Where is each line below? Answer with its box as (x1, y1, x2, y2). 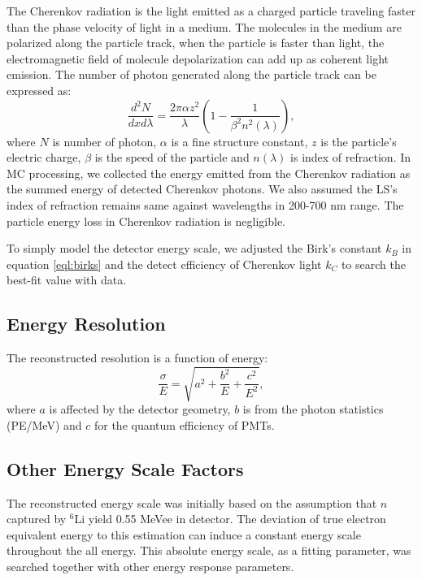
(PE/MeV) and (7, 416, 82, 433)
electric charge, (7, 149, 81, 166)
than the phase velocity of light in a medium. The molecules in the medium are (7, 18, 402, 35)
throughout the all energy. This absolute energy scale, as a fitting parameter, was (7, 542, 411, 559)
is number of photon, (52, 132, 157, 149)
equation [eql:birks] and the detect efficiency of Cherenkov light (7, 255, 322, 272)
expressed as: (7, 81, 72, 98)
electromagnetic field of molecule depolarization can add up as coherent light (7, 50, 389, 67)
